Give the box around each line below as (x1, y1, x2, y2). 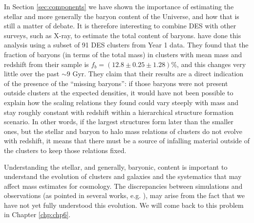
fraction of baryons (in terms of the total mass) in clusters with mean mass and (4, 49, 242, 59)
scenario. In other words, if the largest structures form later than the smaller (4, 116, 233, 127)
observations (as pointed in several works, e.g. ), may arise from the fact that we (4, 190, 245, 201)
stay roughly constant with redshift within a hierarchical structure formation (4, 107, 234, 117)
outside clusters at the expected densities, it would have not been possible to (4, 88, 233, 98)
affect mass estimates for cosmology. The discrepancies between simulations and (4, 180, 243, 191)
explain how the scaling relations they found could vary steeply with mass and (4, 97, 238, 107)
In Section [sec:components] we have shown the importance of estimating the (4, 1, 234, 11)
